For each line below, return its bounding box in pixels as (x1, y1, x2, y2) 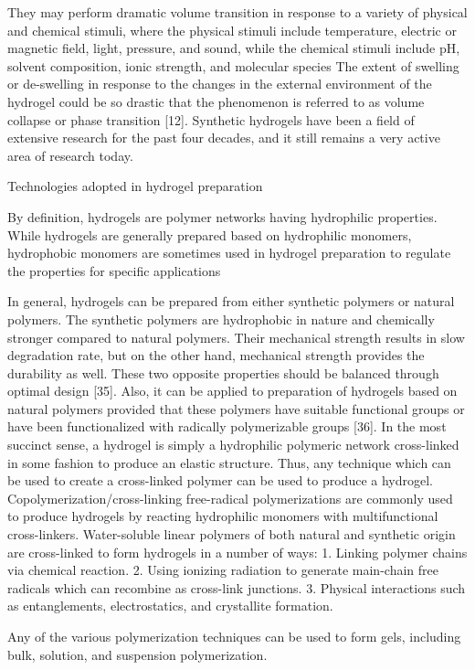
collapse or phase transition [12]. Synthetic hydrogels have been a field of (7, 110, 415, 129)
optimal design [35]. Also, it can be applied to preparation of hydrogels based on (7, 381, 458, 400)
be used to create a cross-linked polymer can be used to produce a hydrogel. (7, 471, 433, 490)
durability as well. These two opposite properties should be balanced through (7, 363, 439, 382)
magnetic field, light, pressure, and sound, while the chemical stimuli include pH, (7, 38, 460, 58)
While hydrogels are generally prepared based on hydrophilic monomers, (7, 225, 412, 244)
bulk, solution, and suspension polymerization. (7, 644, 268, 664)
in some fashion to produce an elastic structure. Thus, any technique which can (7, 452, 451, 472)
